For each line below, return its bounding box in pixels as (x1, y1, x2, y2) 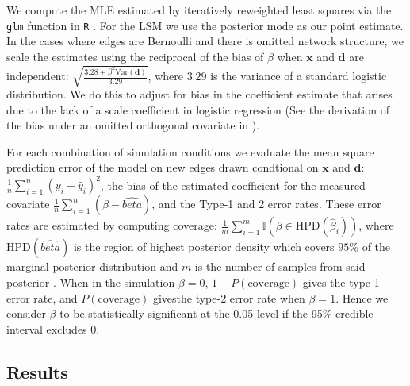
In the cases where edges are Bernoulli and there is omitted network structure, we (6, 33, 404, 49)
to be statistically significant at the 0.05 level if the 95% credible (59, 305, 374, 322)
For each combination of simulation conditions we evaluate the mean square (6, 143, 374, 160)
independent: (6, 68, 69, 84)
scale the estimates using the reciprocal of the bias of (6, 48, 264, 64)
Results (6, 359, 68, 384)
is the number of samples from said (194, 258, 366, 275)
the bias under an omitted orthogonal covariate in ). (6, 117, 260, 133)
